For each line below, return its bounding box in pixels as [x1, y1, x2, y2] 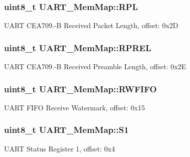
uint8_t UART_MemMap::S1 [4, 123, 129, 136]
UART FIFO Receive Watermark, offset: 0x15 [4, 102, 145, 112]
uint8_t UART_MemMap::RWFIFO [4, 82, 157, 95]
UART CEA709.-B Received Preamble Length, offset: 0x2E [4, 61, 186, 72]
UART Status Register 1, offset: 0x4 [4, 143, 115, 153]
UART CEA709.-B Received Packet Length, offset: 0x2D [4, 20, 178, 31]
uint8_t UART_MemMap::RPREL [4, 41, 151, 54]
